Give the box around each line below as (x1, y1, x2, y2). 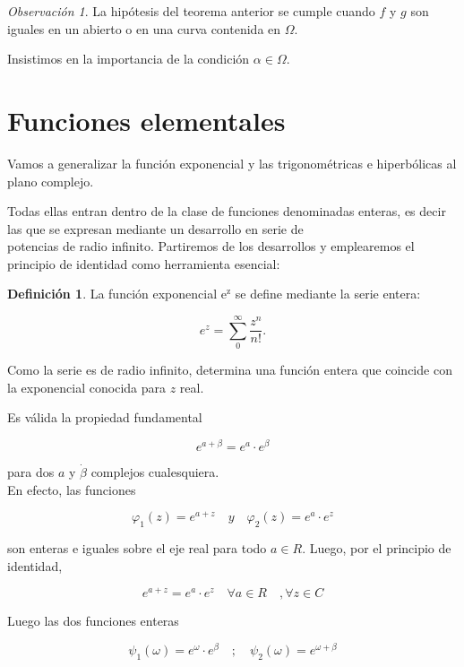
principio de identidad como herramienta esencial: (7, 254, 280, 273)
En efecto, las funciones (7, 480, 136, 498)
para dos (7, 463, 55, 481)
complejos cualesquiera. (90, 463, 219, 481)
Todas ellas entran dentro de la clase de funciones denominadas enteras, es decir (7, 202, 446, 221)
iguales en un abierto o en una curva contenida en (7, 19, 281, 38)
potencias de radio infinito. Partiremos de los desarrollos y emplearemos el (7, 237, 415, 256)
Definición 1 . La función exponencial (7, 284, 218, 303)
